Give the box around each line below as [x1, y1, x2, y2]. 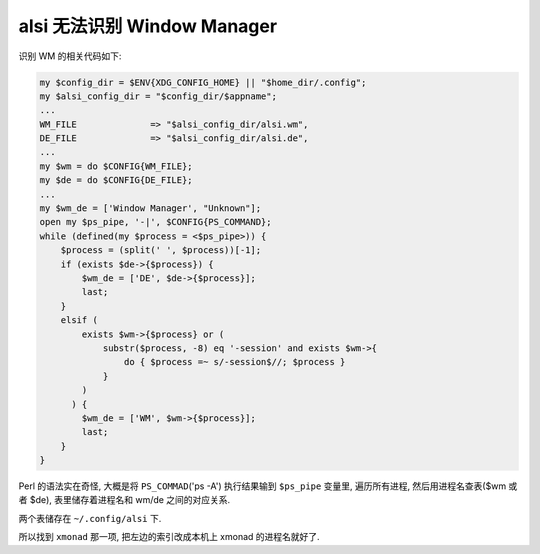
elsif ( [60, 315, 99, 326]
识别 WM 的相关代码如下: [18, 50, 122, 62]
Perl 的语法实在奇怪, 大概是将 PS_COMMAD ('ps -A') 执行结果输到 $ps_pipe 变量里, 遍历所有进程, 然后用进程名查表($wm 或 [18, 480, 518, 492]
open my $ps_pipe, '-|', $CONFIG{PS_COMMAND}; [39, 216, 272, 228]
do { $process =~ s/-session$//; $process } [123, 356, 346, 368]
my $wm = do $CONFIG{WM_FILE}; [39, 160, 194, 172]
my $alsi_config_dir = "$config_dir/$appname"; [39, 90, 277, 102]
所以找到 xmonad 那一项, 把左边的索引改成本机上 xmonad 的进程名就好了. [18, 531, 320, 543]
